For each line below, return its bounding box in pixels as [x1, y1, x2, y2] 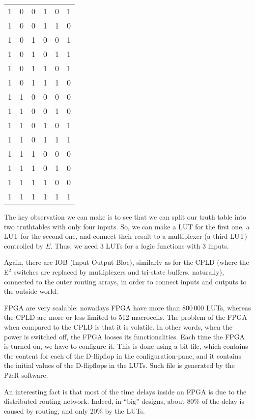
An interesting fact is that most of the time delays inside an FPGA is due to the [4, 386, 247, 396]
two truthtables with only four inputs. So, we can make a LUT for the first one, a [4, 221, 250, 231]
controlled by [4, 240, 43, 251]
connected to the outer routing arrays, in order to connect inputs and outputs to [4, 276, 247, 286]
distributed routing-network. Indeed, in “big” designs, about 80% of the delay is [4, 396, 244, 406]
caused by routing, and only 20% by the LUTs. [4, 405, 145, 416]
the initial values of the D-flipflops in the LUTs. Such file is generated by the [4, 360, 235, 370]
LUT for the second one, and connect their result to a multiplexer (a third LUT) [4, 231, 248, 241]
